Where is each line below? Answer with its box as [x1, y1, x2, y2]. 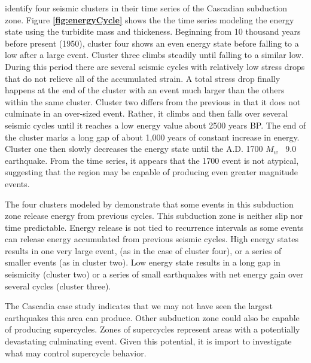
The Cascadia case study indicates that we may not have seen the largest [5, 300, 273, 312]
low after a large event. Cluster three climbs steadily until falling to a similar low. [5, 48, 304, 61]
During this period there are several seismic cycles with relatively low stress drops [5, 60, 305, 72]
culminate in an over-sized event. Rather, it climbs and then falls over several [5, 107, 288, 120]
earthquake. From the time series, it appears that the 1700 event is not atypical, [5, 154, 299, 166]
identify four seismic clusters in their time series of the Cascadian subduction [5, 2, 288, 14]
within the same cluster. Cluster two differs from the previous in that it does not [5, 95, 301, 108]
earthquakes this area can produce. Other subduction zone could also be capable [5, 311, 300, 324]
